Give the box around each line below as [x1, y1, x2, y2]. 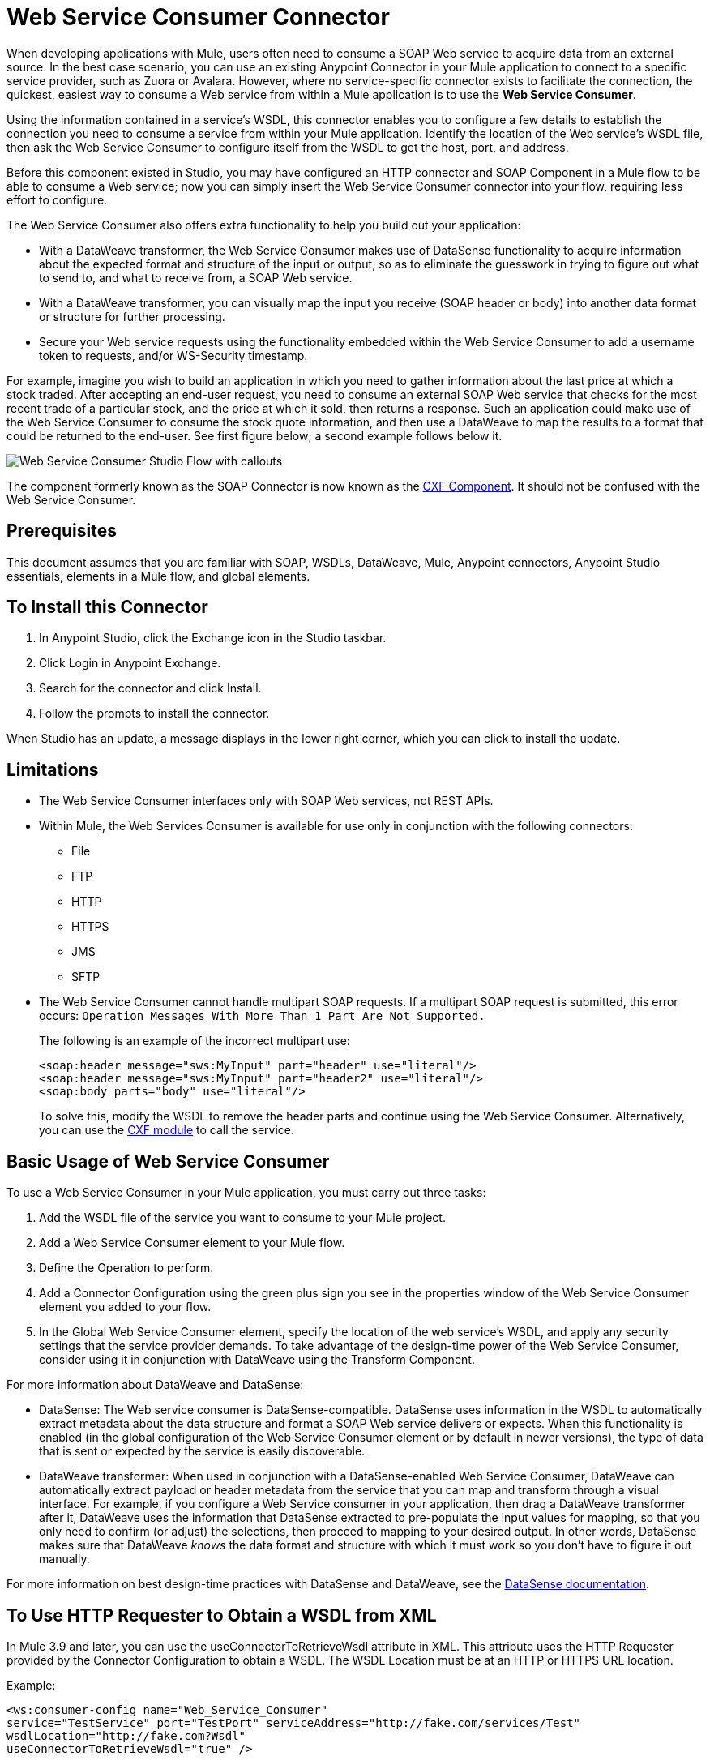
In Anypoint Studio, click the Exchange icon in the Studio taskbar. [39, 631, 387, 645]
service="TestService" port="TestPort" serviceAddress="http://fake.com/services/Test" [6, 1716, 581, 1729]
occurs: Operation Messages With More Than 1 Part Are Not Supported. [39, 1009, 485, 1023]
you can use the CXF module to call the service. [39, 1123, 294, 1138]
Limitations [6, 759, 99, 780]
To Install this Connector [6, 597, 208, 618]
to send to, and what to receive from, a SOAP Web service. [39, 270, 353, 285]
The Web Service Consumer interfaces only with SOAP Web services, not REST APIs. [39, 794, 494, 808]
